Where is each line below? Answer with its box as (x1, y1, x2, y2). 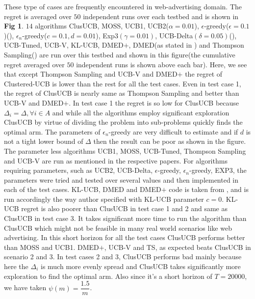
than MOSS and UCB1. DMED (4, 242, 99, 252)
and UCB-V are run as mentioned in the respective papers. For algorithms (4, 155, 228, 165)
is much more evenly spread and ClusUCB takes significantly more (40, 261, 241, 272)
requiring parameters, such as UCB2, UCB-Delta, (4, 165, 153, 175)
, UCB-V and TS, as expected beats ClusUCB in (104, 242, 251, 252)
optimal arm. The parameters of (4, 126, 101, 136)
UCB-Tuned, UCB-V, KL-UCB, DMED (4, 40, 124, 50)
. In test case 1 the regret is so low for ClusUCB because (69, 97, 239, 108)
